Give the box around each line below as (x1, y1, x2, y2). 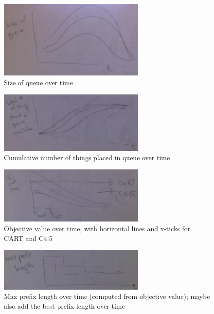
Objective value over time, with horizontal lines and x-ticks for (4, 223, 191, 233)
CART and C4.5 (4, 233, 53, 243)
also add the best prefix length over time (4, 300, 125, 311)
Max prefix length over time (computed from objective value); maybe (4, 291, 210, 301)
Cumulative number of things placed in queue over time (4, 152, 170, 163)
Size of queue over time (4, 77, 73, 87)
